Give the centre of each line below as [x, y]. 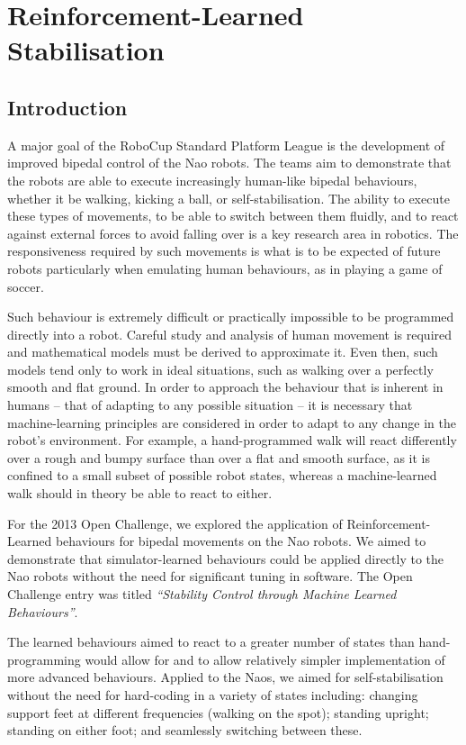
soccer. [26, 286]
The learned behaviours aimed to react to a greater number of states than [211, 642]
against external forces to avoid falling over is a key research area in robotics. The [233, 233]
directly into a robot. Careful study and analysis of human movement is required [230, 334]
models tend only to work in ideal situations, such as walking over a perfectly [220, 369]
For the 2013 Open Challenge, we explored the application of [175, 523]
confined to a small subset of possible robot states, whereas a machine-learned [222, 475]
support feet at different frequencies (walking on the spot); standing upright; [218, 712]
